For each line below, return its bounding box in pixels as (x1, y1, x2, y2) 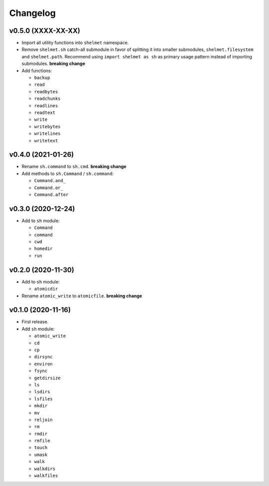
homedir (34, 246, 53, 251)
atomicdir (34, 286, 58, 292)
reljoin (34, 417, 53, 423)
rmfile (34, 438, 50, 444)
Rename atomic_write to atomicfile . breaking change (21, 292, 142, 299)
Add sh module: (21, 326, 55, 332)
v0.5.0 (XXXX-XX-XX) (9, 26, 81, 35)
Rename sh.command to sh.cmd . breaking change (21, 164, 127, 170)
